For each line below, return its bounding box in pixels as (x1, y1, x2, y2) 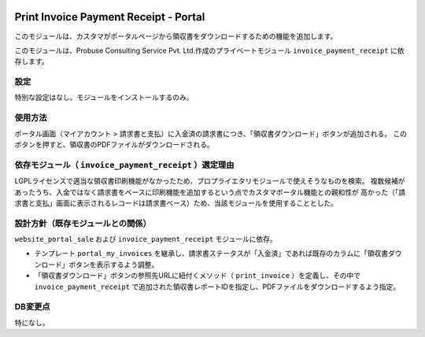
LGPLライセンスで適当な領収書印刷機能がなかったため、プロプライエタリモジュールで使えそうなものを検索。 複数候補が (14, 176, 405, 186)
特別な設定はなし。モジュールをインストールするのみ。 (14, 93, 194, 102)
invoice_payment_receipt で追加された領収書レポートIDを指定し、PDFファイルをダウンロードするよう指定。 (34, 282, 401, 291)
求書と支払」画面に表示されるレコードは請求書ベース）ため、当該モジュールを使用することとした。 (14, 198, 338, 208)
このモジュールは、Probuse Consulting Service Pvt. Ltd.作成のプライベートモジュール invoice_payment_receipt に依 (14, 46, 405, 55)
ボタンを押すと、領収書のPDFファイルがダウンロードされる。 (14, 139, 214, 149)
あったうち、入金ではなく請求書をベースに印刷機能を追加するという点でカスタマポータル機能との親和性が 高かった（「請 (14, 187, 406, 197)
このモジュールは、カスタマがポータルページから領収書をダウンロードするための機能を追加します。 (14, 31, 338, 41)
